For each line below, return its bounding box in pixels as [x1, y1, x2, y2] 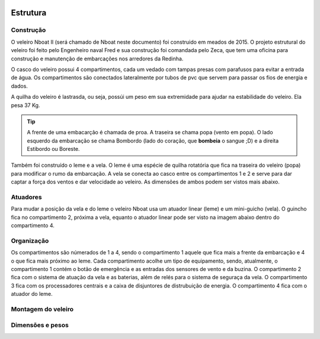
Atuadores [11, 193, 42, 201]
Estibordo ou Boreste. [27, 146, 80, 153]
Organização [11, 237, 49, 245]
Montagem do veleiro [11, 305, 74, 314]
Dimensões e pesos [11, 321, 69, 329]
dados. [11, 82, 28, 89]
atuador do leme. [11, 290, 53, 298]
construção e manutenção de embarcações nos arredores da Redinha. [11, 55, 184, 62]
